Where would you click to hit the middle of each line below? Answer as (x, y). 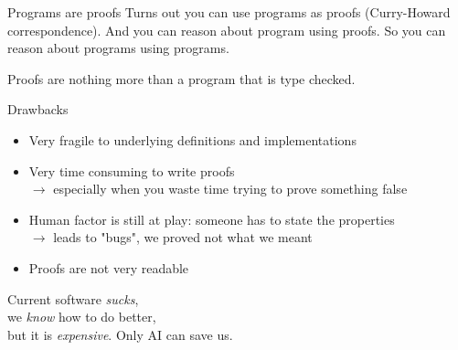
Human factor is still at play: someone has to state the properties (212, 219)
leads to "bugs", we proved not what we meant (183, 237)
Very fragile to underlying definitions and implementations (192, 139)
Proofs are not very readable (109, 267)
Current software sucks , (73, 298)
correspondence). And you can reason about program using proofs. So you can (227, 30)
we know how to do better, (82, 317)
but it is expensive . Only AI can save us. (120, 334)
